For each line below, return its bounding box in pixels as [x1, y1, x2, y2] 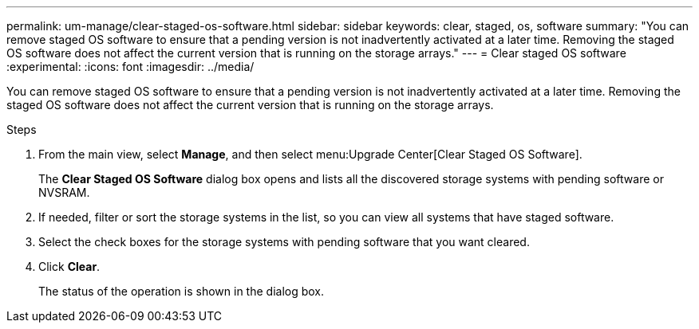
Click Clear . [38, 260, 101, 273]
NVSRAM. [38, 186, 90, 199]
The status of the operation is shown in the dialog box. [38, 284, 325, 298]
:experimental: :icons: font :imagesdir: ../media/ [6, 60, 255, 73]
